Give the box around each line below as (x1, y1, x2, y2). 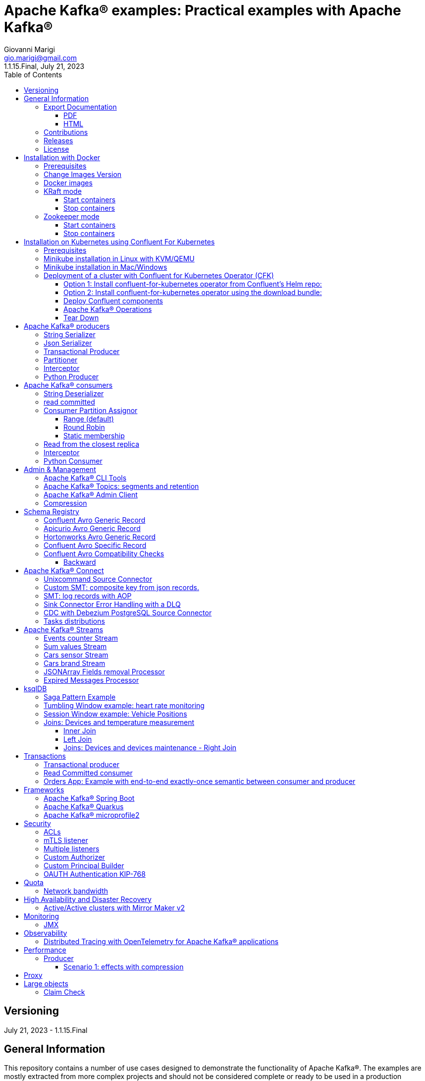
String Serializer (44, 330, 96, 339)
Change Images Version (44, 170, 122, 179)
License (44, 144, 69, 153)
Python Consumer (44, 456, 103, 465)
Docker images (44, 178, 93, 187)
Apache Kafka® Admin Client (44, 490, 138, 499)
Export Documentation (44, 102, 117, 111)
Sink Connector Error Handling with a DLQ (44, 600, 181, 608)
